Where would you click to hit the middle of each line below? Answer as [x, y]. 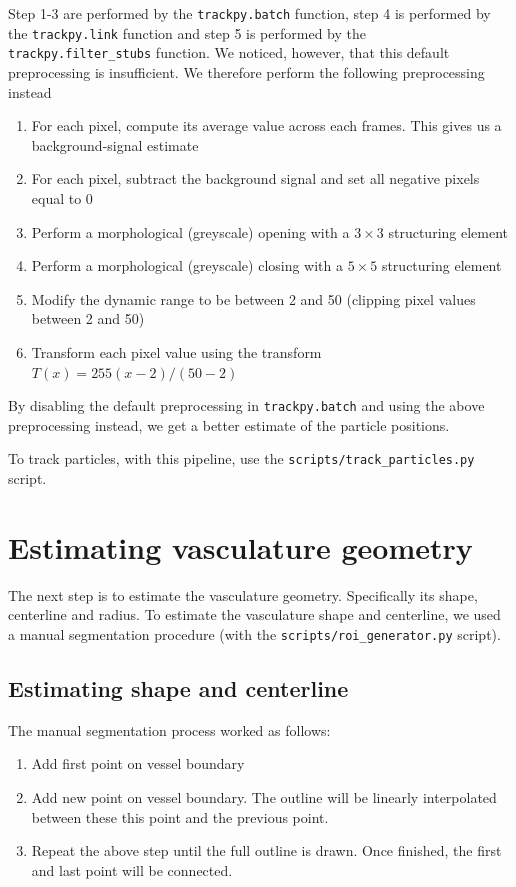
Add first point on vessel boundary [138, 763]
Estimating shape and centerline [178, 687]
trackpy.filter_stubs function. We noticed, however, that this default [229, 52]
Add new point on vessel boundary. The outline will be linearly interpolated [264, 796]
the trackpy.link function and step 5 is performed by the [187, 32]
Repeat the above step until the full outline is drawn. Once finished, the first [266, 850]
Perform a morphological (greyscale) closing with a [187, 265]
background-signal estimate [115, 144]
